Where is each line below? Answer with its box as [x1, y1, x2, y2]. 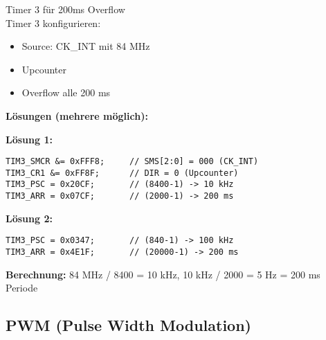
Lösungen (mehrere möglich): [6, 108, 148, 123]
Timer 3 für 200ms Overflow [6, 2, 125, 16]
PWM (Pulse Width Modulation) [6, 314, 251, 336]
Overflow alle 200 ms [21, 85, 111, 100]
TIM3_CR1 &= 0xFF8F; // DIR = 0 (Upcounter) [6, 168, 239, 178]
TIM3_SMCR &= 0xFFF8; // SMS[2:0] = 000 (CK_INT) [6, 156, 259, 167]
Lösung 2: [6, 211, 53, 225]
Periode [6, 280, 38, 295]
